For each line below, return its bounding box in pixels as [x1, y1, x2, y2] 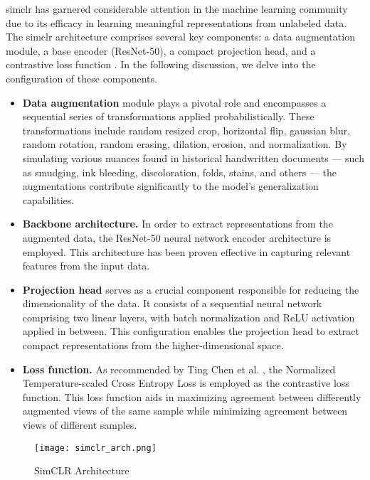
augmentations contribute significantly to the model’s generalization [22, 178, 319, 193]
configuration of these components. [6, 70, 157, 85]
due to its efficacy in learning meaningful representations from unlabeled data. [6, 15, 347, 30]
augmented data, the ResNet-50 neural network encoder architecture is [22, 230, 332, 245]
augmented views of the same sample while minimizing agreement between [22, 403, 348, 418]
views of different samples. [22, 417, 137, 432]
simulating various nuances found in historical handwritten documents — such [22, 150, 364, 165]
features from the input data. [22, 258, 150, 273]
